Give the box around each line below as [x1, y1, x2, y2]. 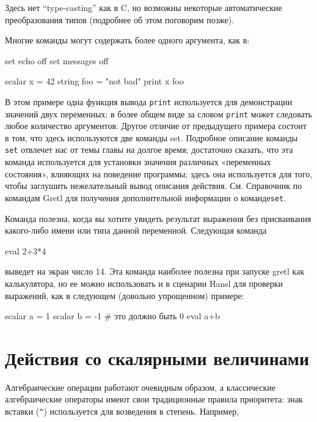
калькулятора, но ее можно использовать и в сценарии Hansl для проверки [5, 276, 283, 289]
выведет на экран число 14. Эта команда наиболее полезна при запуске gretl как [5, 265, 305, 278]
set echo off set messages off [5, 54, 109, 67]
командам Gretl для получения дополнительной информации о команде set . [5, 191, 286, 204]
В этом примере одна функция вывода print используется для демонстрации [5, 95, 293, 108]
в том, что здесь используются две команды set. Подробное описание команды [5, 131, 298, 144]
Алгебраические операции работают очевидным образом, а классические [5, 380, 276, 393]
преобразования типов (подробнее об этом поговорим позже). [5, 13, 235, 26]
